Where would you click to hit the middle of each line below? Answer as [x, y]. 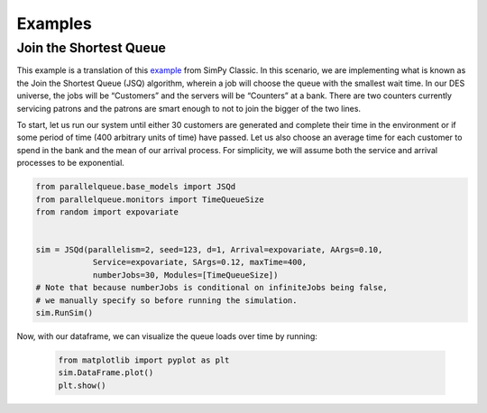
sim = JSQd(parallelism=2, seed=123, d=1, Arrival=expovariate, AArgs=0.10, [209, 250]
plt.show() [82, 385]
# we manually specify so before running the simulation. [166, 300]
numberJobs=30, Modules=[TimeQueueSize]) [185, 275]
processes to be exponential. [71, 163]
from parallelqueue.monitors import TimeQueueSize [150, 199]
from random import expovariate [107, 211]
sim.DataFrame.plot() [106, 373]
